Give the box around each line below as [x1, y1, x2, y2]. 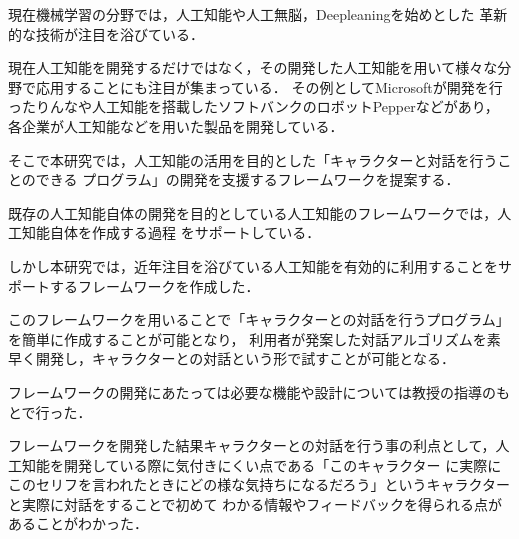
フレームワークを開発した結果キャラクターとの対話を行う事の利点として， [8, 435, 496, 456]
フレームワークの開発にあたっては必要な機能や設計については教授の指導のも [8, 381, 510, 402]
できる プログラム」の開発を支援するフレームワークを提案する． [35, 169, 460, 190]
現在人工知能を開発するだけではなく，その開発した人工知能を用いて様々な [8, 57, 498, 78]
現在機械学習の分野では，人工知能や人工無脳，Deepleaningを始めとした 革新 [8, 4, 508, 24]
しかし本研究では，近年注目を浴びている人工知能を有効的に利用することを [8, 255, 498, 276]
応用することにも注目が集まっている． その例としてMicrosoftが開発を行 [35, 76, 503, 97]
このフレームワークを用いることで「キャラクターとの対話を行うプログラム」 [8, 309, 510, 330]
